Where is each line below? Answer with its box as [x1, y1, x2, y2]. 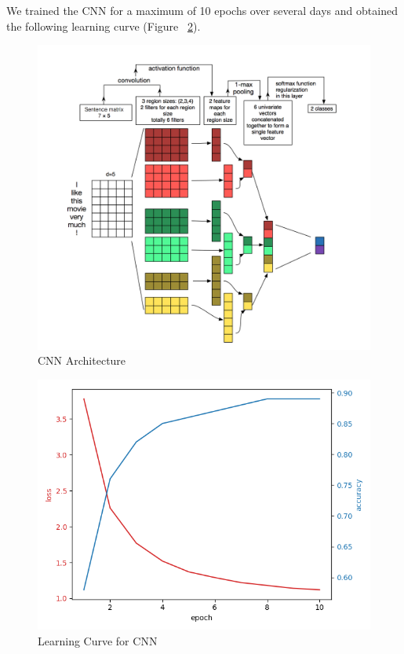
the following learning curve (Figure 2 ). [6, 17, 201, 34]
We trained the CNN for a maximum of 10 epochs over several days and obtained [6, 2, 398, 18]
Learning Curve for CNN [38, 632, 158, 648]
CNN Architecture [38, 352, 126, 369]
